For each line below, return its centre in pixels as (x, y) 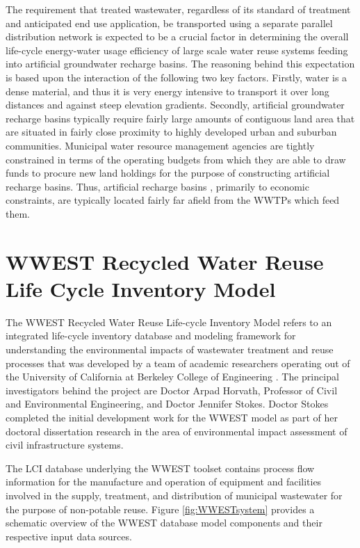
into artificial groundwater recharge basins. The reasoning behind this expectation (180, 64)
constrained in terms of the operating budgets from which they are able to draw (176, 159)
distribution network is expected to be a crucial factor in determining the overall (177, 37)
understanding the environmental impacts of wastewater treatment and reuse (170, 349)
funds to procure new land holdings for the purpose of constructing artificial (168, 173)
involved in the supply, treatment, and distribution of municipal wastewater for (174, 495)
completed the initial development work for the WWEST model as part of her (172, 417)
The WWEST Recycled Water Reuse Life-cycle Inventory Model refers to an (169, 322)
